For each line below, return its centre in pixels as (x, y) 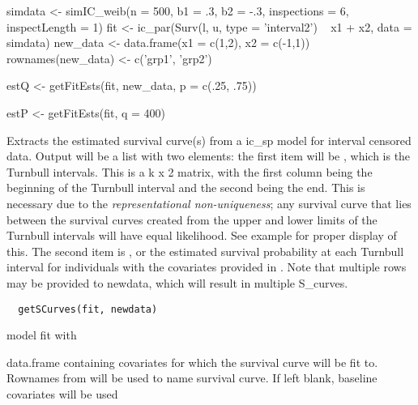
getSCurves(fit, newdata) (88, 309)
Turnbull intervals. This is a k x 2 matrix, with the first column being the (190, 171)
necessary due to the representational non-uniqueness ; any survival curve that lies (209, 203)
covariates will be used (62, 393)
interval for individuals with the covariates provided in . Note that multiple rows (207, 267)
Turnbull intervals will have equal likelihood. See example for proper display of (202, 235)
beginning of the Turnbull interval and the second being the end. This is (186, 188)
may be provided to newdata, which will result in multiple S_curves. (177, 282)
